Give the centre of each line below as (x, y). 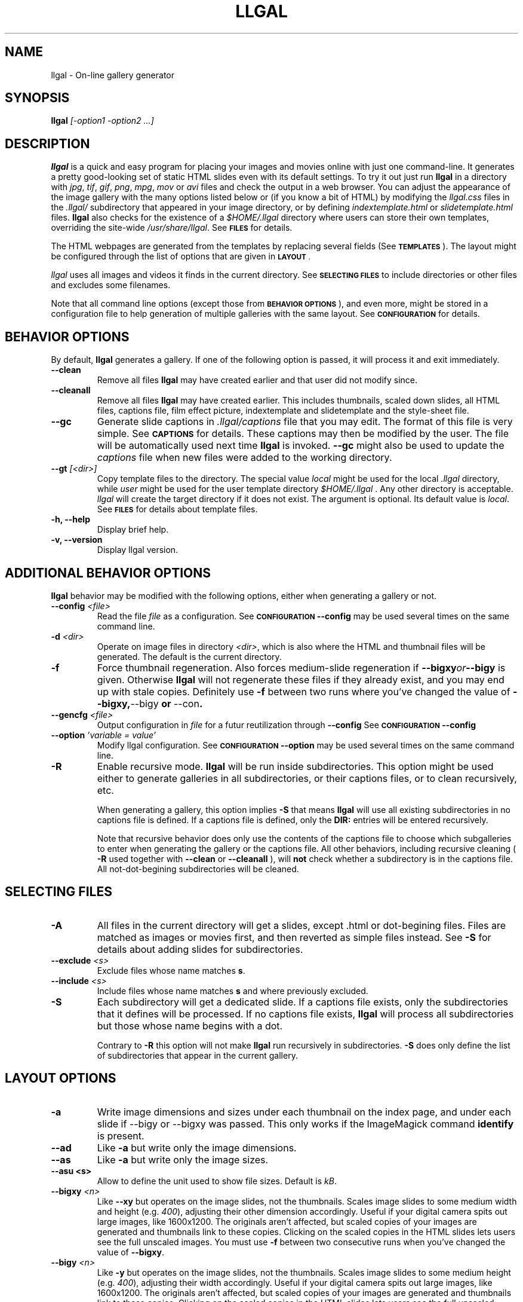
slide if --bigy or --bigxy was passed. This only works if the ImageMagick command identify (305, 1124)
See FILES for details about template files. (177, 509)
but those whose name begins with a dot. (190, 1026)
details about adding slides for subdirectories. (200, 949)
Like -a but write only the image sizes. (183, 1159)
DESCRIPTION (47, 143)
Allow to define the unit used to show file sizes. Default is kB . (217, 1181)
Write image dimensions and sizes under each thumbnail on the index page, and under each (304, 1112)
